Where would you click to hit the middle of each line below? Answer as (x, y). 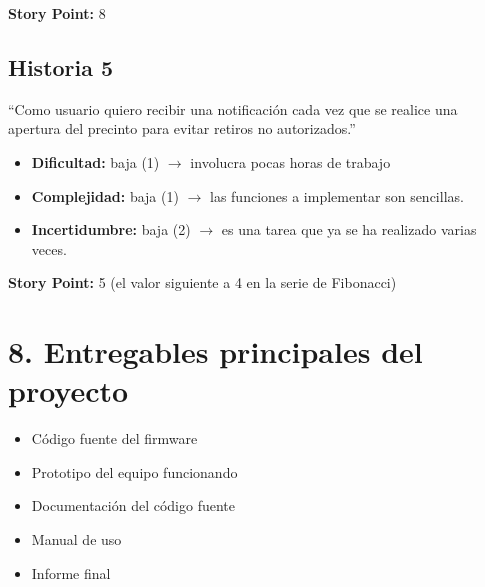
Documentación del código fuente (133, 505)
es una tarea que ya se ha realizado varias (349, 229)
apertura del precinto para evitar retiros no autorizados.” (182, 128)
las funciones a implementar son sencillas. (336, 195)
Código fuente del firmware (114, 438)
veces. (49, 248)
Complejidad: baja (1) (105, 195)
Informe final (71, 572)
